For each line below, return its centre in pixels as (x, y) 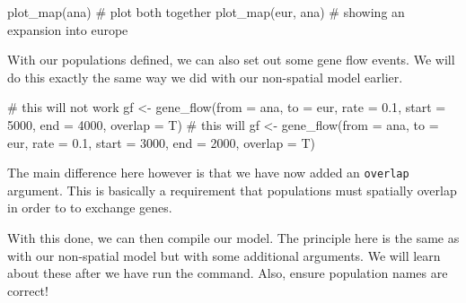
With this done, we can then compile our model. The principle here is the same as (233, 238)
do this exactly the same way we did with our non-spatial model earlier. (205, 77)
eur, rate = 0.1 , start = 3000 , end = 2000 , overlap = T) (161, 142)
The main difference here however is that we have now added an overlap (208, 173)
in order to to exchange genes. (90, 208)
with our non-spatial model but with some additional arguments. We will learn (224, 255)
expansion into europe (68, 29)
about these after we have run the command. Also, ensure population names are (228, 273)
